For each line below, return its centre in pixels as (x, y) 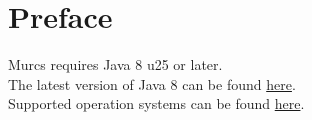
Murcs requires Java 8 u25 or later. (115, 64)
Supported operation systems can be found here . (156, 103)
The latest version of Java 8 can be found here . (152, 83)
